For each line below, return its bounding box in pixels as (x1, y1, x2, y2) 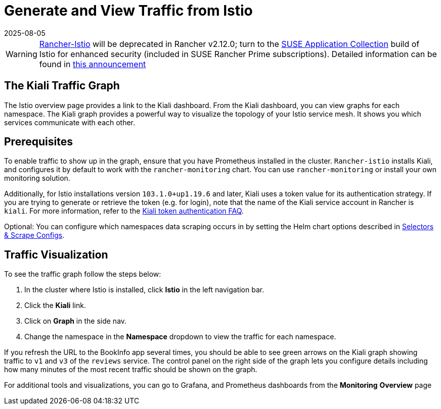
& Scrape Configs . (4, 231, 65, 240)
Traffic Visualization (4, 248, 108, 261)
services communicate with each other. (4, 118, 136, 127)
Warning (6, 48, 37, 59)
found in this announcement (39, 59, 146, 69)
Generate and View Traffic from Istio (4, 2, 253, 19)
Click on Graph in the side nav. (24, 317, 127, 326)
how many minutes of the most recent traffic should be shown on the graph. (4, 365, 257, 374)
